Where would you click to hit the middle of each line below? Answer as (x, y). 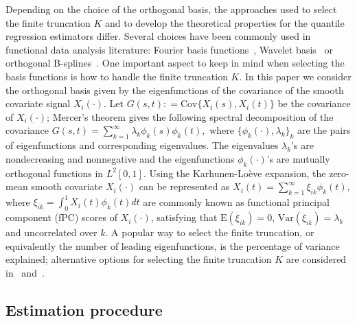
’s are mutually (298, 158)
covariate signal (38, 103)
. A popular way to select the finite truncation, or (210, 232)
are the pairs (324, 130)
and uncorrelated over (51, 232)
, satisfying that (184, 217)
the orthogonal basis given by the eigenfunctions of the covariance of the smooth (175, 90)
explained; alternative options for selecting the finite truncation (139, 259)
